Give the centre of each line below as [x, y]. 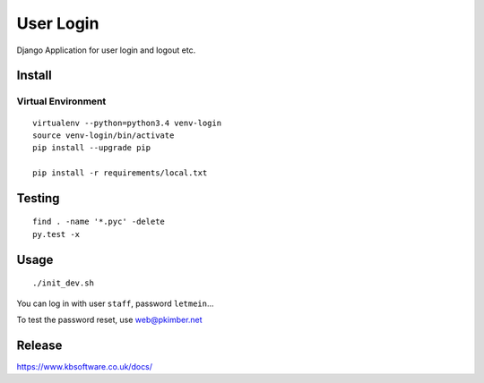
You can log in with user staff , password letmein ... [115, 303]
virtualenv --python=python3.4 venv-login [127, 123]
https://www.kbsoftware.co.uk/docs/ [84, 366]
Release [39, 345]
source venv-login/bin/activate [104, 135]
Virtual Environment [61, 101]
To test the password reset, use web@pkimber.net [109, 320]
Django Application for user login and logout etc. [106, 50]
